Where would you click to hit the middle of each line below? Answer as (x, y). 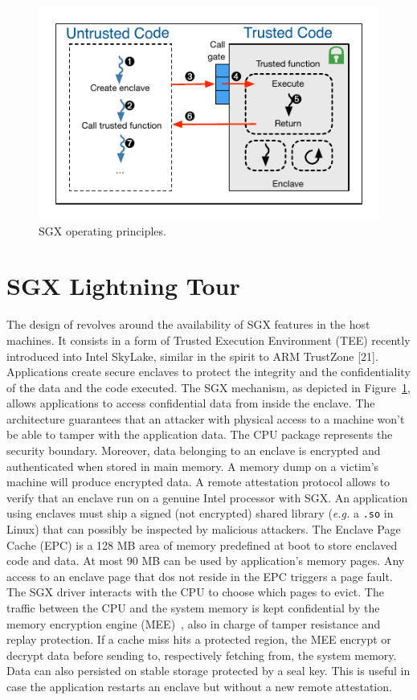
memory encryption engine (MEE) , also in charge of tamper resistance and (194, 623)
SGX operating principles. (102, 230)
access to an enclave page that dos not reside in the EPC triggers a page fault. (200, 576)
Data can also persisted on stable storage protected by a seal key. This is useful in (208, 671)
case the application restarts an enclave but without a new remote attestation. (199, 687)
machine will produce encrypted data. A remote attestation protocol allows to (198, 482)
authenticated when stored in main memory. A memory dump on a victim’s (193, 466)
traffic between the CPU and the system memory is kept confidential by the (193, 608)
